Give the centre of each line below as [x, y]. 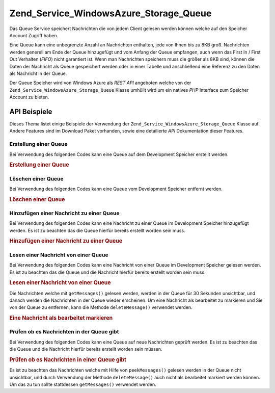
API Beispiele [31, 111]
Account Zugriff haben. [34, 35]
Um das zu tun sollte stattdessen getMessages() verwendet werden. [83, 384]
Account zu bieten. [29, 97]
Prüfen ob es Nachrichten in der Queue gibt [64, 332]
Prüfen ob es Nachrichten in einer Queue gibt [68, 359]
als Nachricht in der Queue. [38, 73]
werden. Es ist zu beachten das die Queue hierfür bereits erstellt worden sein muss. [97, 230]
